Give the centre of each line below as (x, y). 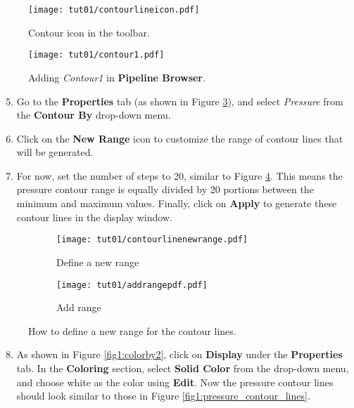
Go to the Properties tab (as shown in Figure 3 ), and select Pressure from (180, 101)
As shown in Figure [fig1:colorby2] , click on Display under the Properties (179, 354)
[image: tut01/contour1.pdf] (96, 55)
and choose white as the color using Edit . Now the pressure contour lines (175, 382)
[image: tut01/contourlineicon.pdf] (114, 10)
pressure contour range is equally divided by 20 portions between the (165, 189)
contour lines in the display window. (94, 217)
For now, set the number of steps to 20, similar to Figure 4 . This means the (179, 175)
